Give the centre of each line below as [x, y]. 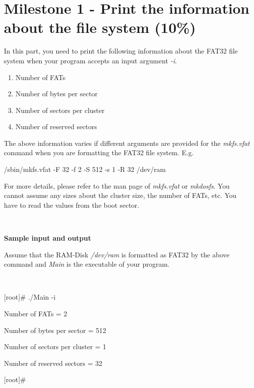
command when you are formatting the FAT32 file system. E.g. [99, 152]
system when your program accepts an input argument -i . [90, 60]
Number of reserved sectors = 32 [53, 363]
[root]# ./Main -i [30, 297]
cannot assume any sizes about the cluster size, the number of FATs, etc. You [120, 195]
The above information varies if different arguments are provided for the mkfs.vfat [127, 143]
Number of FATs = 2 [36, 313]
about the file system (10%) [100, 27]
